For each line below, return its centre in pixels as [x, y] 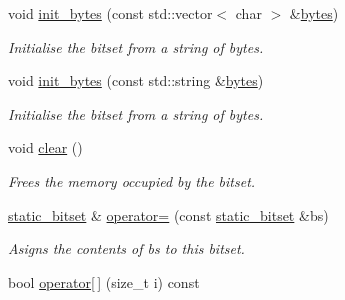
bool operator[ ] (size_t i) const [104, 281]
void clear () [45, 147]
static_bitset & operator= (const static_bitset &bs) [168, 214]
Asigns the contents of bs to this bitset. [126, 248]
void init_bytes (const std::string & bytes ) [136, 80]
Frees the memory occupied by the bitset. [132, 180]
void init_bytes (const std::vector [110, 13]
